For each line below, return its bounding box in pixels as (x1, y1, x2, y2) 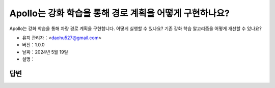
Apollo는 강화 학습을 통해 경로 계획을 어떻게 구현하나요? (9, 8, 230, 19)
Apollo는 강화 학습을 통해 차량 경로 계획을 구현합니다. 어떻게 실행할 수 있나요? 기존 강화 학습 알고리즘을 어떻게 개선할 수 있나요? (9, 25, 262, 32)
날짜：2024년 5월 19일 (22, 49, 68, 55)
